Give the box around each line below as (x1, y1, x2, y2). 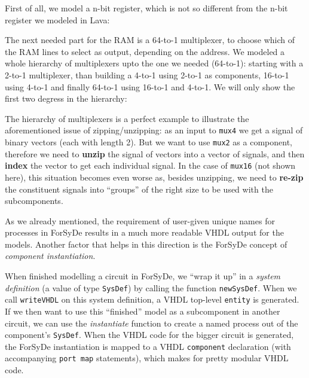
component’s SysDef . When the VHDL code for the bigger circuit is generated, (5, 328, 294, 341)
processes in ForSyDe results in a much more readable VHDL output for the (5, 226, 284, 239)
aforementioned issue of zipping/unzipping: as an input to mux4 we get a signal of (5, 124, 303, 136)
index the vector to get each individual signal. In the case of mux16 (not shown (5, 159, 296, 172)
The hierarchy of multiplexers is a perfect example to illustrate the (5, 112, 249, 124)
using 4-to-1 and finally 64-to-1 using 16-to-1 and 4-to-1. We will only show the (5, 80, 295, 93)
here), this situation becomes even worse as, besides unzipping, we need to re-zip (5, 170, 304, 183)
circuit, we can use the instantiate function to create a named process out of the (5, 316, 298, 329)
